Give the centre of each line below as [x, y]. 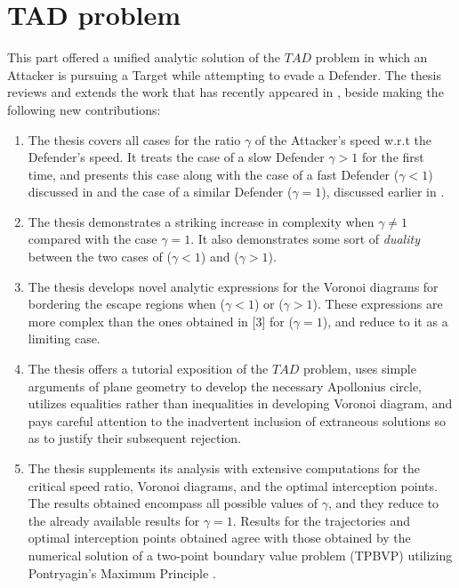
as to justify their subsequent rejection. [134, 438]
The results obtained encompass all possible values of [173, 503]
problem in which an [371, 57]
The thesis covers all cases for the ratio [134, 139]
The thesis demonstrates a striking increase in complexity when [201, 221]
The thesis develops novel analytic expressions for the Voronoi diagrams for [233, 286]
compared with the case [93, 239]
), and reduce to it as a [385, 321]
